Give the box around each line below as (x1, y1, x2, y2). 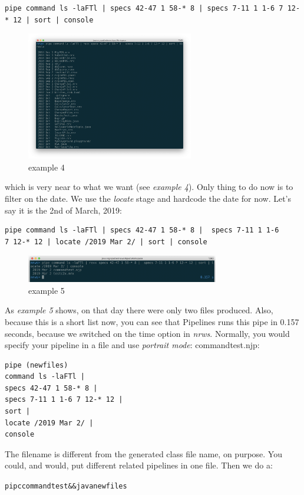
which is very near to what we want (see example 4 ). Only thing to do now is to (5, 181, 293, 193)
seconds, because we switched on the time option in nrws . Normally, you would (5, 327, 290, 339)
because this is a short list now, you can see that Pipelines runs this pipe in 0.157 (5, 315, 299, 327)
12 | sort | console (13, 15, 94, 24)
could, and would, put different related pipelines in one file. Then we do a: (5, 459, 273, 471)
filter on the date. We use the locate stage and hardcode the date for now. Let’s (5, 192, 292, 205)
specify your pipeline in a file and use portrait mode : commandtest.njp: (5, 339, 260, 351)
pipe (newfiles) (5, 360, 68, 369)
